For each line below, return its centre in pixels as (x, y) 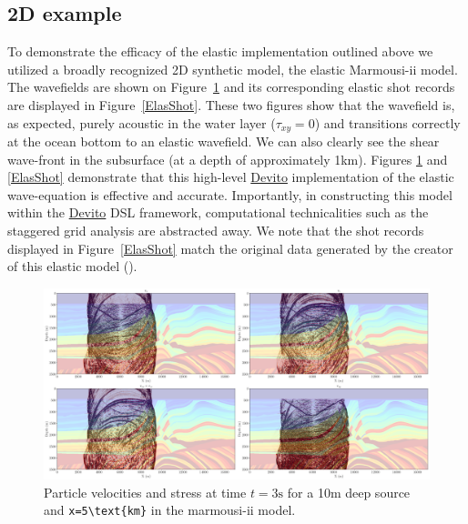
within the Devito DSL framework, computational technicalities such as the (218, 212)
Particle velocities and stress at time (145, 492)
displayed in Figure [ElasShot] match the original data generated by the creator (230, 248)
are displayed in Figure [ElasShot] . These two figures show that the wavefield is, (231, 104)
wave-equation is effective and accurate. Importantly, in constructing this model (230, 194)
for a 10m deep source (349, 492)
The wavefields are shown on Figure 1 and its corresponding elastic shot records (231, 87)
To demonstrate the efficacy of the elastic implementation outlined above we (220, 51)
